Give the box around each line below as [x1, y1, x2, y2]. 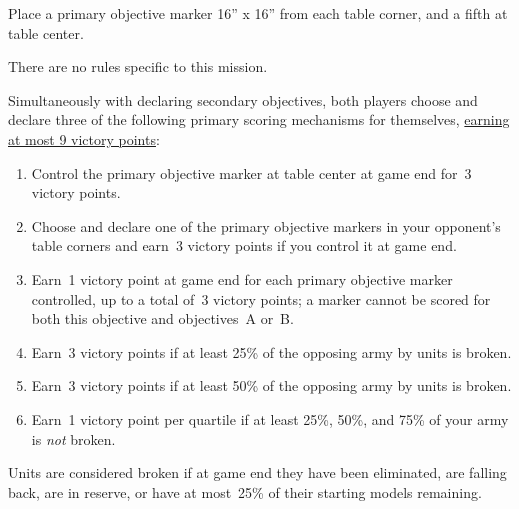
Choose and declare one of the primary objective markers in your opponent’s [31, 215, 501, 236]
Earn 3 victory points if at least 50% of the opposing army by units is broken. [31, 375, 512, 396]
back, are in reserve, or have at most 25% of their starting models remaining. [8, 481, 482, 502]
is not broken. [31, 428, 116, 449]
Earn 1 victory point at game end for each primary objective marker [31, 268, 453, 289]
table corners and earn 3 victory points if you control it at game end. [31, 235, 457, 256]
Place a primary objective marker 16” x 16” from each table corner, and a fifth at [8, 3, 508, 23]
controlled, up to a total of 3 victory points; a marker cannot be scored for [31, 288, 491, 309]
